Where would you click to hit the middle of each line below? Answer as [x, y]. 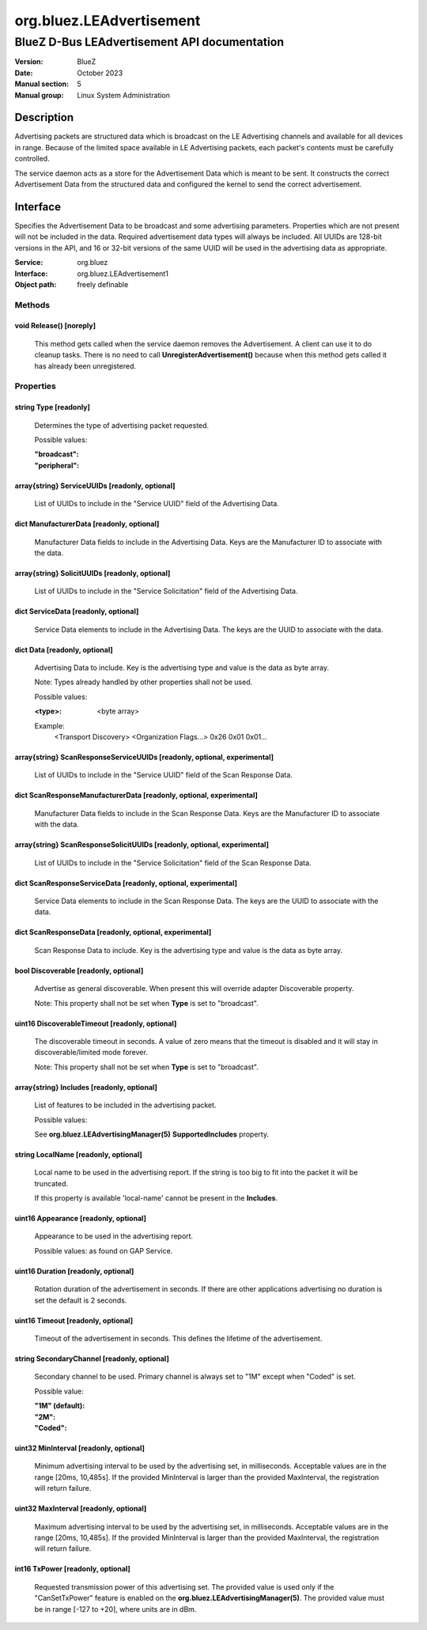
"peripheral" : [57, 465]
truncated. [51, 1183]
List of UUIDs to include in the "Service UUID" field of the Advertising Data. [157, 504]
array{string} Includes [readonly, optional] [86, 1087]
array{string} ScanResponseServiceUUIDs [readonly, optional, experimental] [144, 757]
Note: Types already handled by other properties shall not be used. [144, 682]
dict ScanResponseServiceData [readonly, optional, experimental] [126, 883]
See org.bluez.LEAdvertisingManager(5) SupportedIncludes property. [151, 1134]
